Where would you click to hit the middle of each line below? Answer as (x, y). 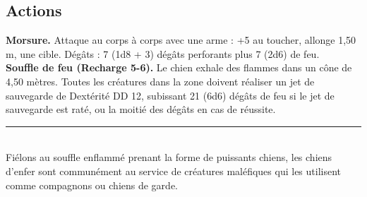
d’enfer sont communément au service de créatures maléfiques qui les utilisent (174, 171)
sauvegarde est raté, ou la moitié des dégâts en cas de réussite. (141, 109)
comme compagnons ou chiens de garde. (92, 185)
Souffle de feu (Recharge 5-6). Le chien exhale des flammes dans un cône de (179, 67)
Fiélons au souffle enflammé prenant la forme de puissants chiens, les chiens (169, 157)
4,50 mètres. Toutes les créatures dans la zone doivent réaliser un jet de (160, 81)
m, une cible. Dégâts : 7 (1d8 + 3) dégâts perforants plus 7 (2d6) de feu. (163, 53)
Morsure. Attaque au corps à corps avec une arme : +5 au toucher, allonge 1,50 (181, 40)
